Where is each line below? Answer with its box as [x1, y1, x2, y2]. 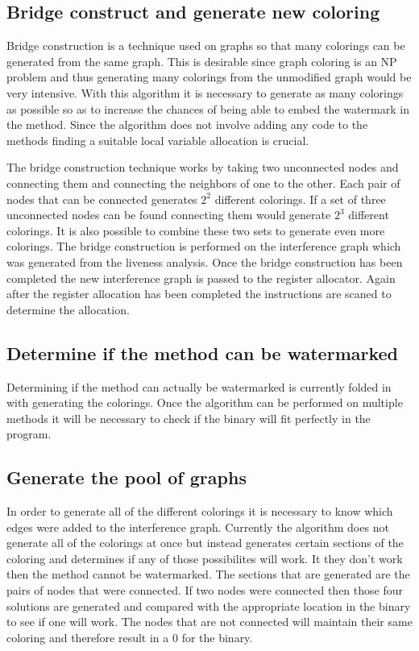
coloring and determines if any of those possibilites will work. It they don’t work [6, 549, 403, 566]
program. [6, 425, 52, 442]
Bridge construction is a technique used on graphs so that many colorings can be [6, 37, 405, 54]
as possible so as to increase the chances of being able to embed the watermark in [6, 100, 409, 117]
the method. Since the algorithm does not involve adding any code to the [6, 116, 368, 133]
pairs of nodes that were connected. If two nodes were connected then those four [6, 582, 403, 599]
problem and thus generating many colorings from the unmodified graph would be [6, 68, 412, 85]
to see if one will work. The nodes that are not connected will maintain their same [6, 613, 413, 630]
